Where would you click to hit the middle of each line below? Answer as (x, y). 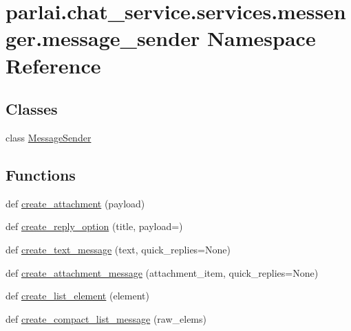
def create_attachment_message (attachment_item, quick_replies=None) (162, 272)
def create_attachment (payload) (75, 203)
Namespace (261, 38)
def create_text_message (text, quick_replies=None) (118, 249)
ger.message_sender (103, 38)
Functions (41, 174)
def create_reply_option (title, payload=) (94, 226)
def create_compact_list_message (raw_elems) (106, 318)
